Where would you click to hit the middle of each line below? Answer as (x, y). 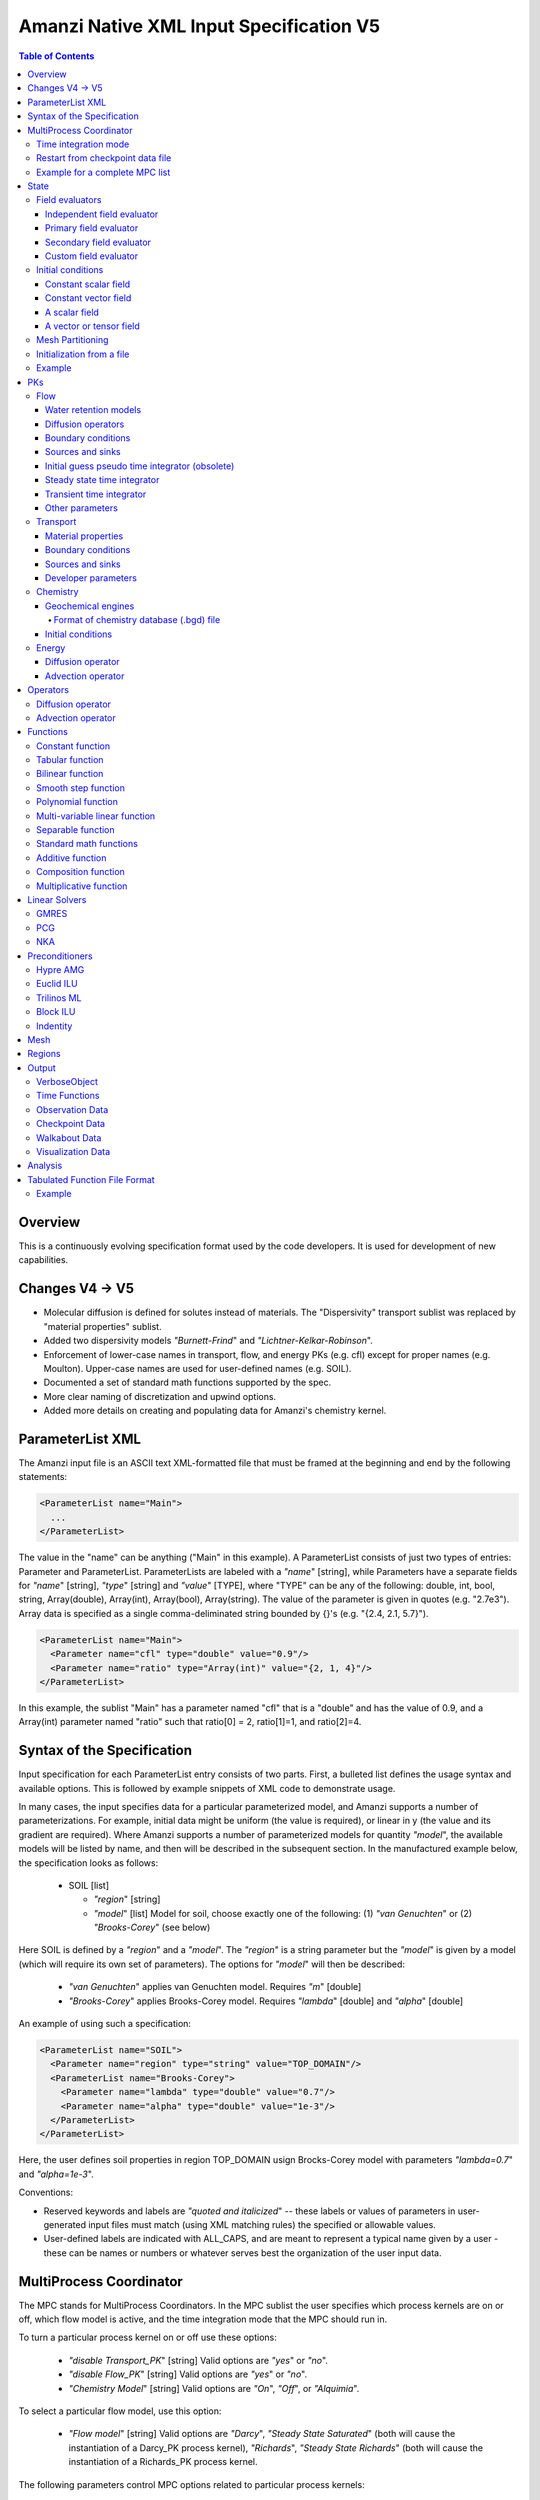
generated (65, 2224)
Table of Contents (56, 56)
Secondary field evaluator (98, 242)
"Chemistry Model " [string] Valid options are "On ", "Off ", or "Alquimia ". (214, 2388)
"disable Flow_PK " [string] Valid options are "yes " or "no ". (188, 2374)
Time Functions (68, 1096)
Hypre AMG (60, 969)
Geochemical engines (90, 606)
